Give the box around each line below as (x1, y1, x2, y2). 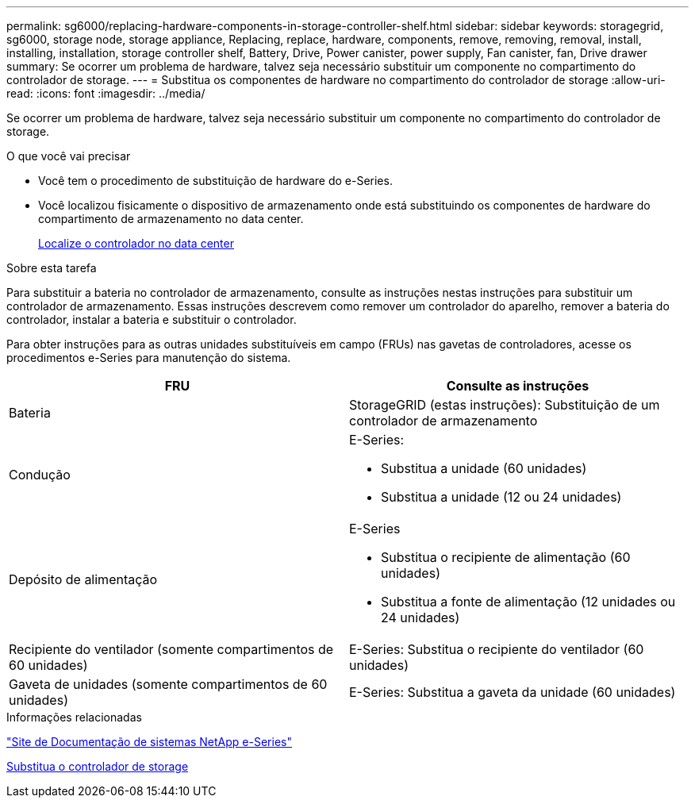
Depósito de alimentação (9, 571, 158, 587)
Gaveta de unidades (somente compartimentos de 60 (9, 676, 328, 692)
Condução (9, 467, 71, 483)
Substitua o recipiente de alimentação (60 (381, 549, 631, 565)
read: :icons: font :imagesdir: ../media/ (6, 87, 205, 100)
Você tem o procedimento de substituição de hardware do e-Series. (38, 174, 393, 187)
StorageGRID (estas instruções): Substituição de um (349, 397, 660, 413)
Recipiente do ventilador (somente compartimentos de (9, 641, 334, 657)
